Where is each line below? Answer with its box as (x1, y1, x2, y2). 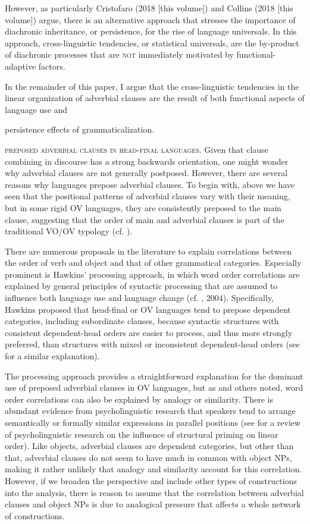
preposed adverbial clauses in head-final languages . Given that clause (5, 143, 268, 155)
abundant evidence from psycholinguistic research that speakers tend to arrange (5, 404, 296, 417)
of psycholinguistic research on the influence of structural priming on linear (5, 428, 278, 440)
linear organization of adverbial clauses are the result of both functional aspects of (5, 92, 305, 104)
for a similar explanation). (5, 350, 100, 362)
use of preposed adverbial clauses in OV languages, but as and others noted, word (5, 381, 303, 394)
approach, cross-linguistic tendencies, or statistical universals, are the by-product (5, 36, 299, 49)
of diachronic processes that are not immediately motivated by (5, 48, 234, 61)
